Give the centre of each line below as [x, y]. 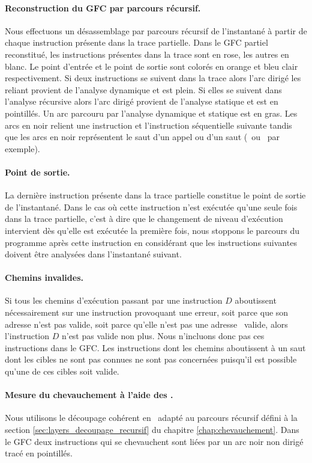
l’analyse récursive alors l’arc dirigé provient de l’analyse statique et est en [142, 101]
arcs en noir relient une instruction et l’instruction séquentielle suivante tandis [148, 125]
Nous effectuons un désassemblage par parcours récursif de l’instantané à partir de [156, 30]
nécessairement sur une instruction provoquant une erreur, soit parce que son [147, 312]
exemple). [22, 148]
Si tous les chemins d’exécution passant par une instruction [114, 300]
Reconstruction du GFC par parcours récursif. [103, 8]
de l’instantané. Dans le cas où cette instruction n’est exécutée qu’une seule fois [151, 207]
